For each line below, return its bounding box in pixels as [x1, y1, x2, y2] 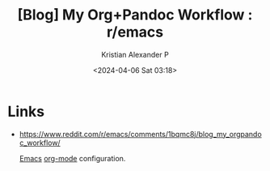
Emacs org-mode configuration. [19, 153, 126, 163]
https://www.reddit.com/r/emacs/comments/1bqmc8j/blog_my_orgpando [19, 129, 262, 139]
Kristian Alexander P [101, 49, 169, 59]
